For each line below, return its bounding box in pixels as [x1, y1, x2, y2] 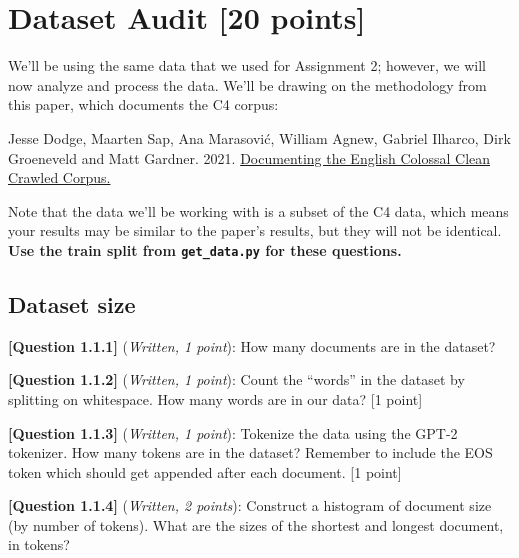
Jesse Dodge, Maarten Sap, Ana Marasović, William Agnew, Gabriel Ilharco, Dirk [8, 127, 511, 148]
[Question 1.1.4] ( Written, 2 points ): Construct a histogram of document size [8, 495, 492, 516]
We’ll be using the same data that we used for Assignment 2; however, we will [8, 55, 486, 76]
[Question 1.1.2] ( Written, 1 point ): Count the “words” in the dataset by [8, 369, 465, 390]
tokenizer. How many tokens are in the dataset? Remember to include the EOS [8, 442, 493, 463]
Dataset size [8, 288, 136, 319]
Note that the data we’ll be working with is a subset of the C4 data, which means [8, 200, 509, 221]
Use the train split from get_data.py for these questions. [8, 239, 402, 260]
